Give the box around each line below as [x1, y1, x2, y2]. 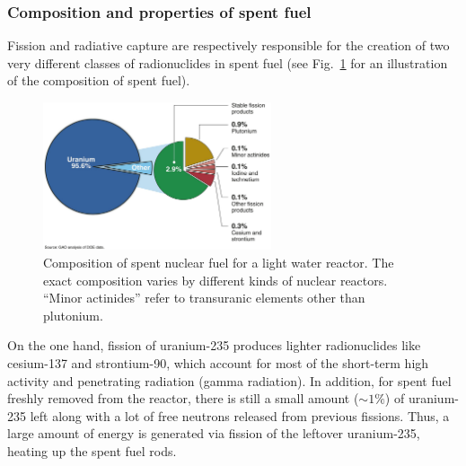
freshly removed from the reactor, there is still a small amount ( [7, 389, 359, 408]
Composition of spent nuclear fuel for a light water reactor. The [43, 253, 394, 272]
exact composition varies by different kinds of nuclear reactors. [43, 270, 388, 289]
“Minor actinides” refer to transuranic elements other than [43, 288, 365, 307]
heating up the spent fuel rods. [7, 441, 177, 460]
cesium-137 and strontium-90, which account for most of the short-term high [7, 354, 429, 373]
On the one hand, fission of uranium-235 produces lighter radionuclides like [7, 336, 421, 355]
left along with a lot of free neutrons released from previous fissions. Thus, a [30, 406, 450, 425]
